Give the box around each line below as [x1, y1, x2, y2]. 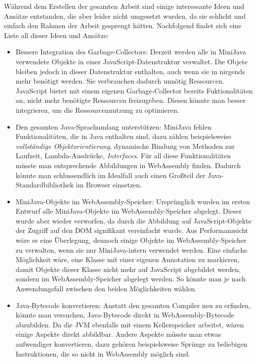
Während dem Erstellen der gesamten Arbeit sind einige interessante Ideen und [4, 1, 245, 11]
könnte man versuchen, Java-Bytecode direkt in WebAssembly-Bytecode [15, 310, 234, 320]
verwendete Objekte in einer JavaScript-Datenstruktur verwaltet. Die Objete [15, 56, 248, 66]
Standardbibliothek [15, 180, 74, 190]
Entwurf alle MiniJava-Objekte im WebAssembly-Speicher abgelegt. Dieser [15, 206, 242, 216]
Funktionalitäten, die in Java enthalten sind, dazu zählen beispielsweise [15, 131, 232, 141]
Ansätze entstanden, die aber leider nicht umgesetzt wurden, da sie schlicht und [4, 10, 246, 21]
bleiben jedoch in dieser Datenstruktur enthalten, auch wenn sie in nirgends [15, 66, 245, 76]
